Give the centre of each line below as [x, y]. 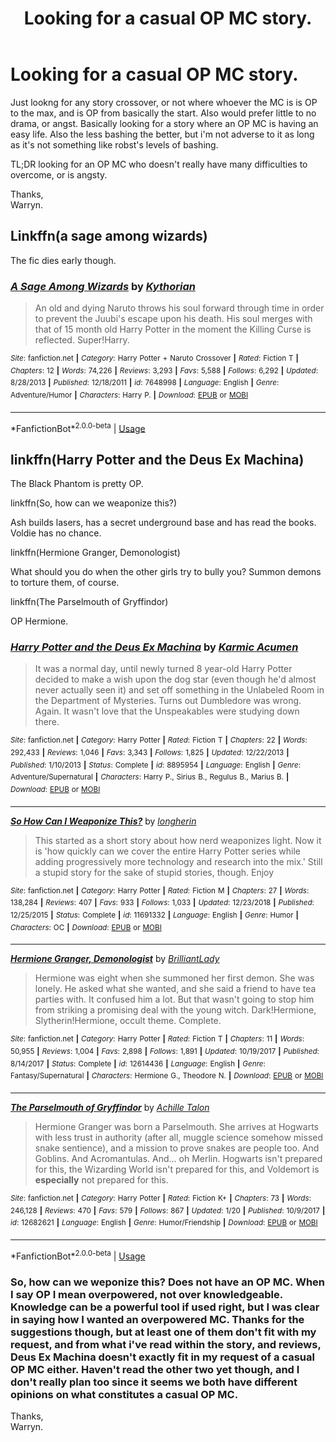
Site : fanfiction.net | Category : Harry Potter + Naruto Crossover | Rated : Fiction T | [154, 358]
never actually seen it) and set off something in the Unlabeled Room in [179, 690]
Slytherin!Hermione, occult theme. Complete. [128, 1021]
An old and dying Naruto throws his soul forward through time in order [179, 308]
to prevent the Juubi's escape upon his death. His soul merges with [173, 319]
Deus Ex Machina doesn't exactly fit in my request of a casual [162, 1357]
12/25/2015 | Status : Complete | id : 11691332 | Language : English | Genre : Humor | [154, 915]
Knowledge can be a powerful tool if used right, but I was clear [165, 1307]
